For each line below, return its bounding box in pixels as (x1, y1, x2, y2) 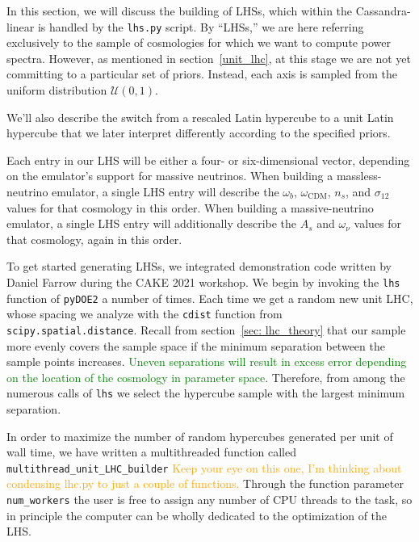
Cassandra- (355, 2, 411, 19)
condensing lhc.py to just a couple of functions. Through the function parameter (6, 475, 404, 492)
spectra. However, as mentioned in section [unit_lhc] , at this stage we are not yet (6, 49, 411, 66)
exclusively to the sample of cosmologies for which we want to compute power (6, 34, 391, 51)
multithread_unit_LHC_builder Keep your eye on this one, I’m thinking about (6, 459, 402, 476)
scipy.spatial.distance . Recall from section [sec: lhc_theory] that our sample (6, 321, 406, 338)
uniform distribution (6, 82, 107, 99)
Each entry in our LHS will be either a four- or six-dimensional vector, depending (6, 151, 410, 168)
